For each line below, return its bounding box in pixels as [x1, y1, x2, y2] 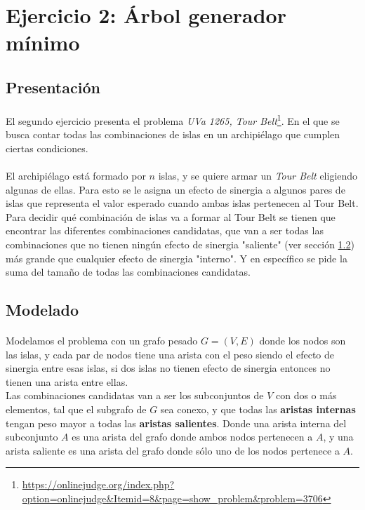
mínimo [6, 28, 80, 57]
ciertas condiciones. [6, 140, 88, 155]
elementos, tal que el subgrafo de [6, 402, 147, 417]
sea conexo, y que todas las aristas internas [160, 402, 356, 417]
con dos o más [275, 388, 337, 403]
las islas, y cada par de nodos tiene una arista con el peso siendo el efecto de [6, 347, 335, 361]
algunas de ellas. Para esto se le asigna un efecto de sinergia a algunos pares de [6, 182, 345, 196]
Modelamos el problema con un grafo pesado [6, 333, 198, 348]
